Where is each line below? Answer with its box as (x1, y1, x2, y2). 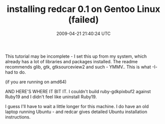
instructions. (5, 114, 31, 120)
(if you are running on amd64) (5, 79, 67, 85)
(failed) (68, 14, 99, 25)
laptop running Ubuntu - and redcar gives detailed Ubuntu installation (5, 109, 148, 115)
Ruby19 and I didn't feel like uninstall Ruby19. (5, 94, 97, 100)
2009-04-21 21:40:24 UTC (56, 30, 111, 36)
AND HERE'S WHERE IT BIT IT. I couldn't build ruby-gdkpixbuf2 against (5, 88, 151, 94)
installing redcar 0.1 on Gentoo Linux (6, 3, 161, 15)
